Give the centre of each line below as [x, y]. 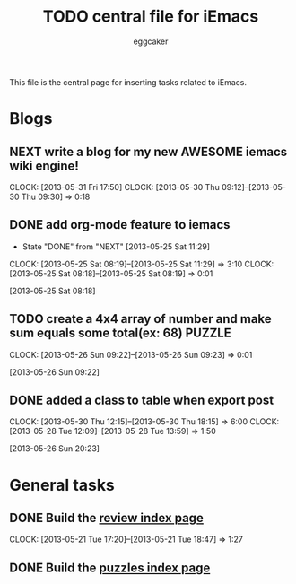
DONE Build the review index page [107, 518]
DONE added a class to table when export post [142, 400]
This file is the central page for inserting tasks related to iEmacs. [128, 82]
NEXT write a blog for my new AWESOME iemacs [148, 151]
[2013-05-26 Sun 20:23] [55, 449]
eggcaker [151, 41]
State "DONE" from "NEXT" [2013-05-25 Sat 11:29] [116, 246]
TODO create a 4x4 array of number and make [140, 319]
